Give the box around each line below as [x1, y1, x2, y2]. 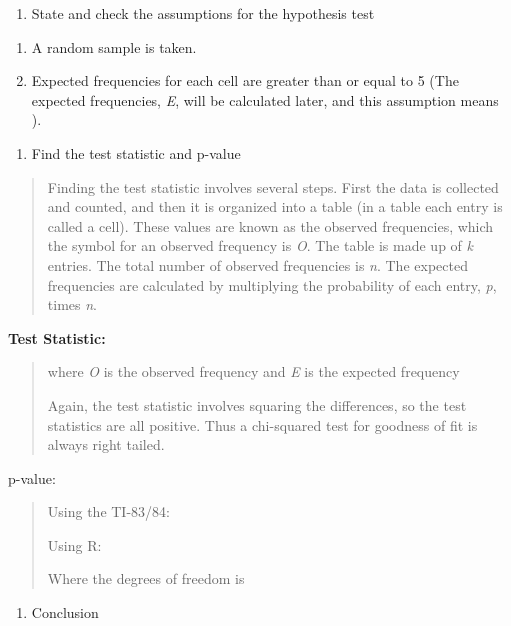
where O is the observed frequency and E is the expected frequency [47, 361, 460, 382]
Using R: [47, 534, 102, 555]
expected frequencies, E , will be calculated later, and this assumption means [31, 89, 499, 110]
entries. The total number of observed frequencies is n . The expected [47, 254, 468, 275]
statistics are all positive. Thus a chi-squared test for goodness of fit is [47, 414, 478, 435]
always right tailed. [47, 434, 165, 455]
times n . [47, 294, 97, 315]
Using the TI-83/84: [47, 501, 170, 522]
